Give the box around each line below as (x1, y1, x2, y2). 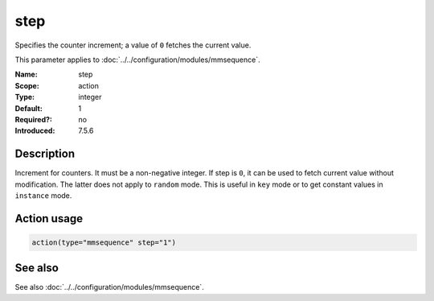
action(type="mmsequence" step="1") (31, 237, 177, 247)
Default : (14, 103, 43, 113)
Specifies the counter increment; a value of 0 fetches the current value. (14, 40, 252, 50)
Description (14, 147, 76, 161)
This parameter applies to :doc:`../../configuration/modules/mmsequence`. (14, 55, 260, 64)
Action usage (14, 212, 84, 225)
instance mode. (14, 190, 72, 200)
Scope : (14, 80, 39, 90)
